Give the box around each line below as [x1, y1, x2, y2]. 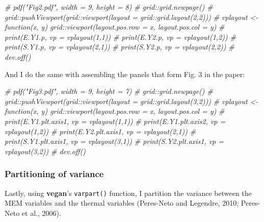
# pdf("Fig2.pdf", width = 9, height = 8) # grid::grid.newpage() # [5, 2, 213, 12]
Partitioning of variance [5, 167, 104, 180]
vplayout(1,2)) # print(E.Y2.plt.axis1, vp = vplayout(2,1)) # [5, 126, 196, 136]
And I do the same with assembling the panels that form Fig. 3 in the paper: [5, 68, 245, 79]
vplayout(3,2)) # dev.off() [5, 145, 86, 156]
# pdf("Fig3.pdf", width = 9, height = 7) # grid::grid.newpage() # [5, 86, 213, 96]
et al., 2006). [21, 207, 61, 218]
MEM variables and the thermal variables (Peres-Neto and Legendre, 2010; [5, 198, 239, 208]
